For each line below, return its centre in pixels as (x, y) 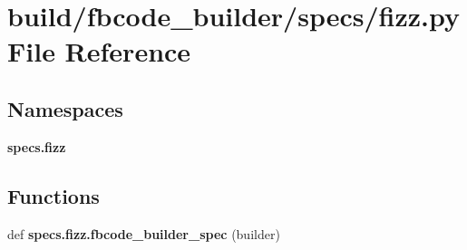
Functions (54, 195)
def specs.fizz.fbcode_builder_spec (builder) (144, 233)
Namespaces (65, 108)
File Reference (99, 51)
